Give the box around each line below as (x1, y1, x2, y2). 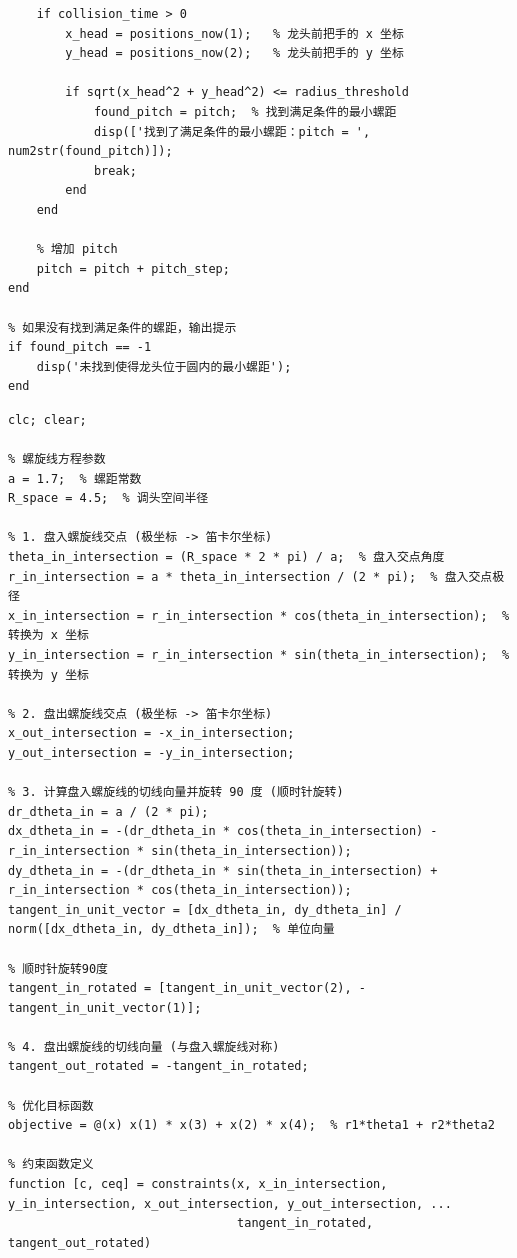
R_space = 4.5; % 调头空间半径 (8, 491, 209, 506)
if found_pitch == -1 (8, 340, 152, 355)
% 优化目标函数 (8, 1098, 94, 1113)
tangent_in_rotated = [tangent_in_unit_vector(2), (8, 981, 352, 996)
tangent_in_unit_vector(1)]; (8, 1000, 202, 1015)
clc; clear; (8, 412, 87, 427)
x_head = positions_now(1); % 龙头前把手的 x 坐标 (65, 26, 404, 41)
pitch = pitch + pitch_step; (36, 261, 230, 276)
